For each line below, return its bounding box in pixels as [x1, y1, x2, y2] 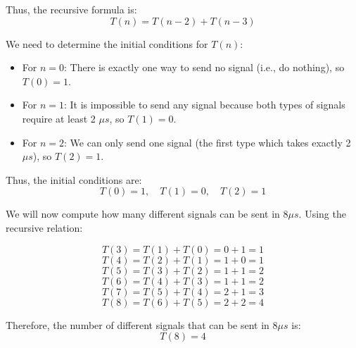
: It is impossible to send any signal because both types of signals [64, 97, 345, 112]
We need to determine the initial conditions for [6, 36, 208, 51]
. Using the [298, 206, 346, 221]
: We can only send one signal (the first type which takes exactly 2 [64, 135, 351, 149]
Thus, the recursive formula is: [6, 2, 137, 16]
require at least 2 [22, 111, 96, 125]
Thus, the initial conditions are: [6, 172, 142, 187]
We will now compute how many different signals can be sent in [6, 206, 280, 221]
